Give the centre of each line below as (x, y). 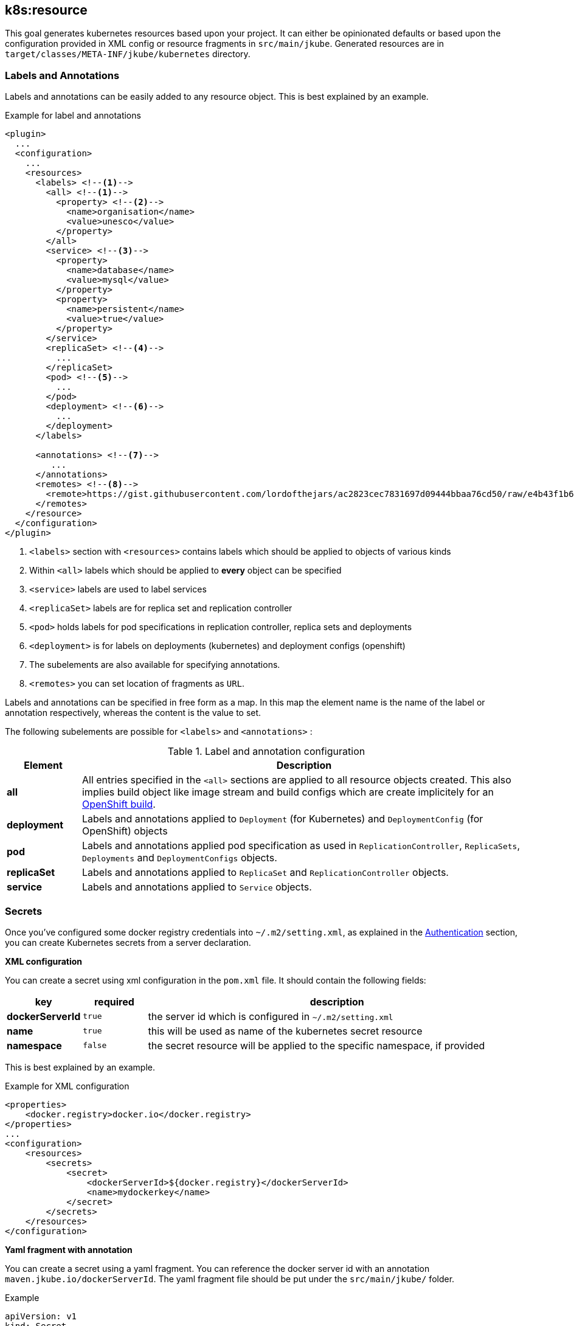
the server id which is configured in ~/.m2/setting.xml (271, 1016)
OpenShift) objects (125, 831)
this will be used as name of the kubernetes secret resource (285, 1031)
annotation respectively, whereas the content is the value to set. (133, 713)
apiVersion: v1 (41, 1316)
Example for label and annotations (73, 116)
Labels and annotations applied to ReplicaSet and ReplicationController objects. (265, 873)
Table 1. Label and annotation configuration (266, 752)
